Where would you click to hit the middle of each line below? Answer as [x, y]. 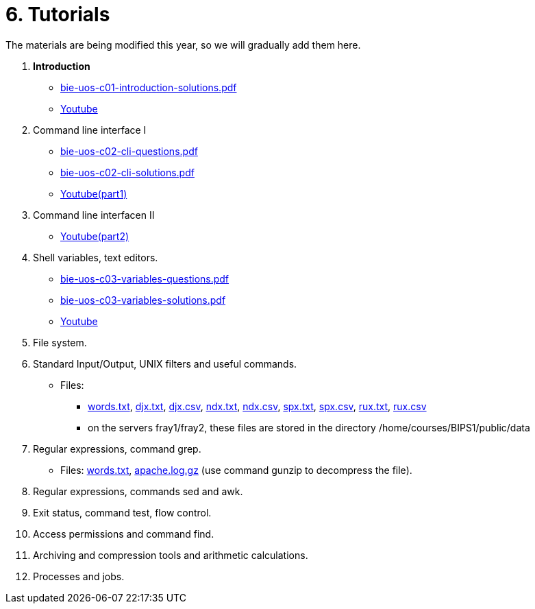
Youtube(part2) [95, 236]
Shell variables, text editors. [96, 257]
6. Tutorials [58, 14]
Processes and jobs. [79, 576]
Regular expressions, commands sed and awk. [138, 491]
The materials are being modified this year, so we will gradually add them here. [183, 45]
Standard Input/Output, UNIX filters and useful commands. [165, 363]
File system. [60, 342]
